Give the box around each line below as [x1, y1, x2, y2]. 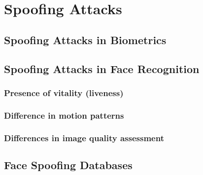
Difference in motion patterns [4, 109, 124, 121]
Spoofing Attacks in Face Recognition [4, 61, 200, 76]
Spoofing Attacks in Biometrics [4, 32, 167, 47]
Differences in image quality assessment [4, 131, 164, 144]
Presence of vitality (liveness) [4, 86, 124, 99]
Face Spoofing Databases [4, 157, 133, 172]
